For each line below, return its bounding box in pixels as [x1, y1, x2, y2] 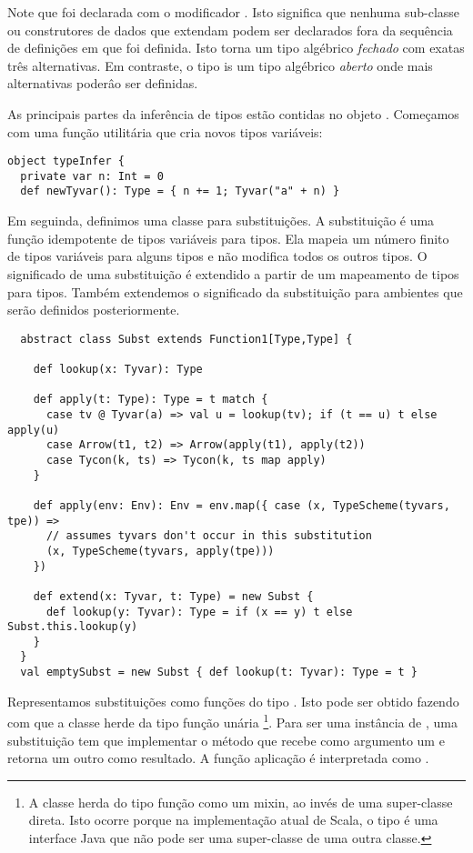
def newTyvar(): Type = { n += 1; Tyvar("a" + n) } [20, 185, 340, 198]
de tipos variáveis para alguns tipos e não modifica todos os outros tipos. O [7, 246, 428, 266]
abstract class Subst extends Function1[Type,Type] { [20, 332, 353, 346]
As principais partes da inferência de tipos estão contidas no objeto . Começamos [7, 104, 459, 123]
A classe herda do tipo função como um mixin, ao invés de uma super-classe [28, 792, 453, 811]
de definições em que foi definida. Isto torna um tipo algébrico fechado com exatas [7, 38, 465, 57]
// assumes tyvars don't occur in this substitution [45, 529, 372, 543]
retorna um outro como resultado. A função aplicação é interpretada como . [7, 748, 429, 768]
